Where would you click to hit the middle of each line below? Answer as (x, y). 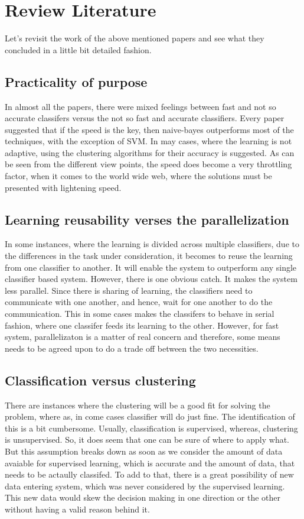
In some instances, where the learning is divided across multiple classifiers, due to (152, 244)
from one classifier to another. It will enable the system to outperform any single (151, 267)
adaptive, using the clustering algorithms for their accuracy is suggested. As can (150, 152)
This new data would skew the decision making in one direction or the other (143, 497)
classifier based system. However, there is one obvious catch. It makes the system (151, 279)
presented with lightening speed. (63, 187)
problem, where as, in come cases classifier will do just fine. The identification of (150, 416)
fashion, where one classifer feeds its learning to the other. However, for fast (142, 325)
